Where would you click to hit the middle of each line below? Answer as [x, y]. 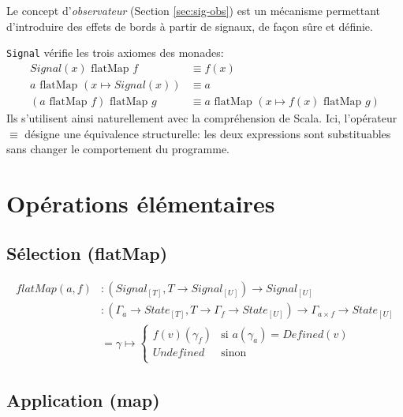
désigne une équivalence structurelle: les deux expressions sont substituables [208, 133]
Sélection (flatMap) [87, 253]
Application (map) [83, 400]
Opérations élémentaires [141, 203]
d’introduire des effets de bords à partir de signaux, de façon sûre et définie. [190, 26]
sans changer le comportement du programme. [118, 149]
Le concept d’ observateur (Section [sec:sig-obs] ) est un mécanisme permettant [194, 10]
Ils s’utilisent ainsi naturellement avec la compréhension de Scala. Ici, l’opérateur [202, 117]
